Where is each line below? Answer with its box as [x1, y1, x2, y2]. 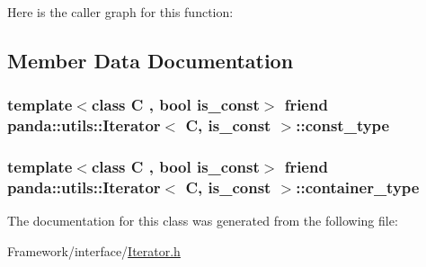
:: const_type [296, 114, 390, 137]
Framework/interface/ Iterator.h [7, 241, 181, 260]
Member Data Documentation [7, 46, 294, 74]
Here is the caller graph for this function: [7, 3, 234, 21]
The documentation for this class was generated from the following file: [7, 211, 398, 230]
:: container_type [296, 175, 420, 198]
